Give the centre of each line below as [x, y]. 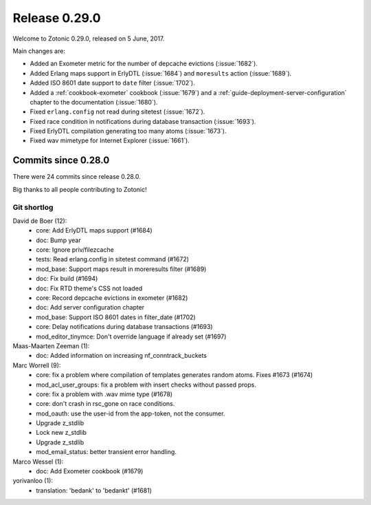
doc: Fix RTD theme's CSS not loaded [89, 288]
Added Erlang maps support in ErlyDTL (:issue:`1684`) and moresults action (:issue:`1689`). [161, 73]
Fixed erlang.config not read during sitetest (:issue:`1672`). [117, 112]
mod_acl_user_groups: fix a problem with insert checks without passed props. [146, 385]
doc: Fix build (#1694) [67, 279]
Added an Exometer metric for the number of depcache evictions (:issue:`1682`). [144, 64]
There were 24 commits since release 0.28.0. [77, 177]
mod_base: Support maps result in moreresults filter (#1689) [121, 269]
